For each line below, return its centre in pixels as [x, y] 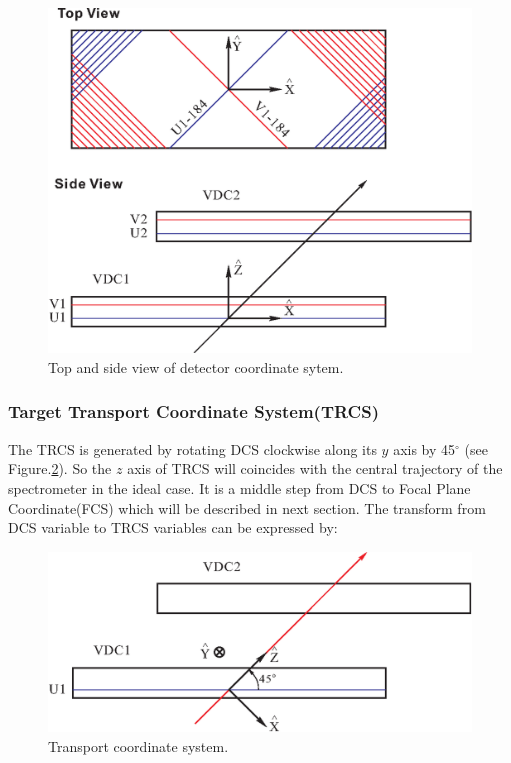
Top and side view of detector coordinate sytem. [196, 366]
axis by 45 [424, 448]
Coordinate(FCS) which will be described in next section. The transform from [247, 507]
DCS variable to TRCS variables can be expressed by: [173, 527]
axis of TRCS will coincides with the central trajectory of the [315, 468]
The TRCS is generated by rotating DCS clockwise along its [192, 448]
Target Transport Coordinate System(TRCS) [193, 411]
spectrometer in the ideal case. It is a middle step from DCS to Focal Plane [239, 487]
